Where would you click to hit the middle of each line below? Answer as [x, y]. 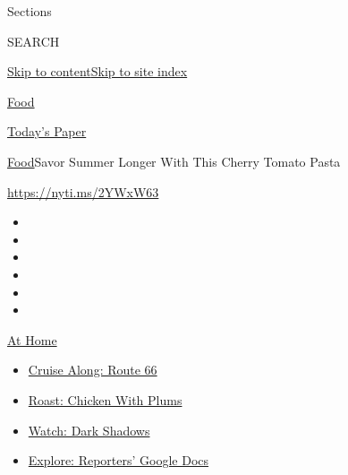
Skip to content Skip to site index [98, 71]
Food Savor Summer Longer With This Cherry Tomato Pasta [174, 161]
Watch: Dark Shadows [89, 430]
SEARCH [34, 41]
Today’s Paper [47, 131]
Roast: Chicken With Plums [105, 399]
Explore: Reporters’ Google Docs [119, 460]
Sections [30, 11]
